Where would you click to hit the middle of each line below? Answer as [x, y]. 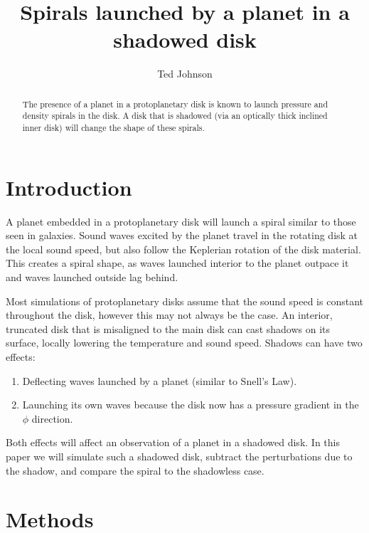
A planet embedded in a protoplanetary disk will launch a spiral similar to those [181, 221]
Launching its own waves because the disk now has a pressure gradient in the [191, 405]
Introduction [69, 187]
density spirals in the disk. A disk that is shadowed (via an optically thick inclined [175, 116]
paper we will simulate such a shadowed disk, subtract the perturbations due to [179, 456]
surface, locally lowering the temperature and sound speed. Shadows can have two [184, 343]
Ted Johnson [185, 74]
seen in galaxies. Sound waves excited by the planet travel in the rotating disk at [182, 235]
